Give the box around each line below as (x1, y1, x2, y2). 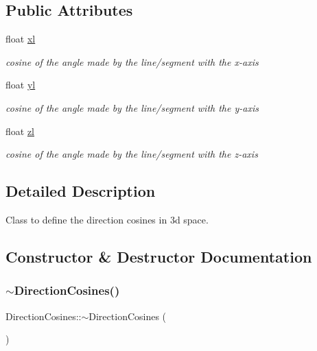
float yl (5, 77, 36, 92)
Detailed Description (5, 180, 156, 202)
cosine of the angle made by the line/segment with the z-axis (5, 147, 258, 161)
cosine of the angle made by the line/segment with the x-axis (5, 54, 259, 69)
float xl (5, 32, 36, 46)
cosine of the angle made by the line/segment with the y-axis (5, 100, 259, 114)
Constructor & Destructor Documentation (5, 245, 312, 267)
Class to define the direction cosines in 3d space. (5, 212, 209, 226)
